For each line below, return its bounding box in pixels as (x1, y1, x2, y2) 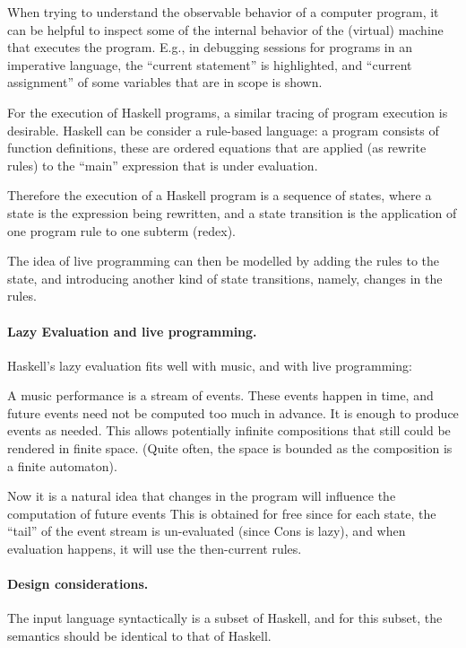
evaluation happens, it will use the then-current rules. (7, 539, 302, 558)
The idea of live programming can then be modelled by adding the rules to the (7, 251, 440, 270)
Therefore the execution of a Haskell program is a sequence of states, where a (7, 186, 432, 205)
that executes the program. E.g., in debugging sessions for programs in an (7, 38, 412, 57)
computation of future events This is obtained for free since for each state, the (7, 504, 436, 522)
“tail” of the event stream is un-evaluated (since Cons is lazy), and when (7, 521, 406, 540)
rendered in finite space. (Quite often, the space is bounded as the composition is (7, 439, 453, 458)
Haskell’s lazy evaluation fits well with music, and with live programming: (7, 355, 412, 374)
